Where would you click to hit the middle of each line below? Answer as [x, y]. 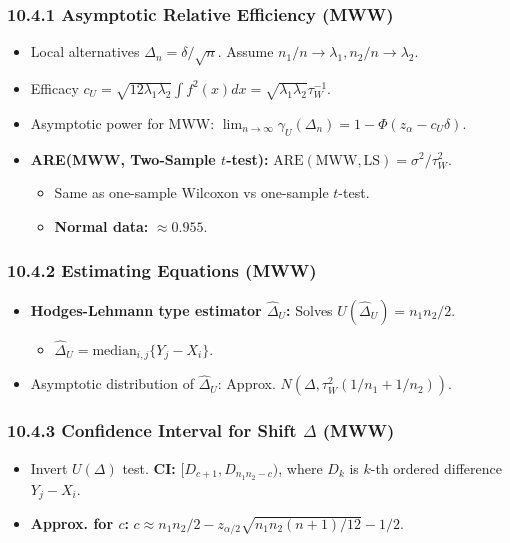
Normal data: [101, 225]
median [114, 350]
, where [300, 467]
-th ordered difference [436, 467]
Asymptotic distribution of [112, 383]
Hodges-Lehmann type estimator [146, 309]
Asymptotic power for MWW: [122, 122]
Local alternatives [85, 51]
